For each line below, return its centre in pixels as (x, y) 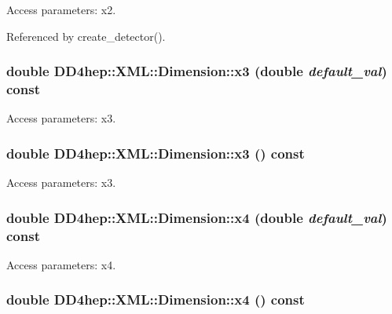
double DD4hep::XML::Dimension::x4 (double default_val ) (197, 217)
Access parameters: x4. (61, 264)
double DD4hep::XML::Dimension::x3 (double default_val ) (197, 71)
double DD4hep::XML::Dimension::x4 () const (156, 299)
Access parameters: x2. (61, 9)
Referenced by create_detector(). (86, 36)
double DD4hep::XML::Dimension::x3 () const (156, 153)
